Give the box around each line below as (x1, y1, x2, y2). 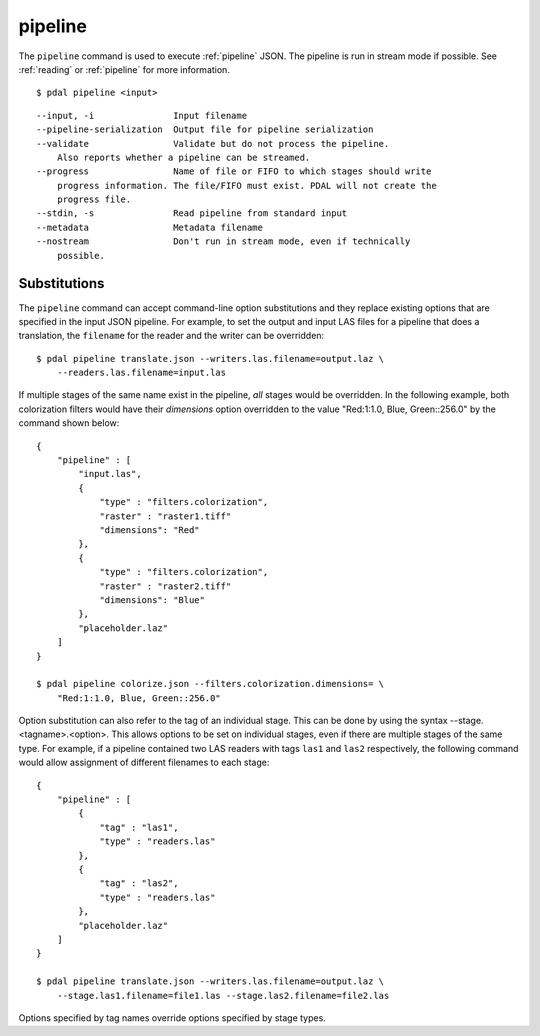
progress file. (56, 194, 132, 205)
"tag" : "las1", (99, 821, 179, 833)
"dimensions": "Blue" (99, 594, 205, 605)
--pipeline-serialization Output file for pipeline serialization (36, 124, 374, 135)
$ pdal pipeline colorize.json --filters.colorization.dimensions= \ (36, 678, 385, 690)
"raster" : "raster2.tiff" (99, 580, 232, 592)
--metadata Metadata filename (36, 221, 264, 233)
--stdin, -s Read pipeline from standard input (36, 208, 348, 219)
